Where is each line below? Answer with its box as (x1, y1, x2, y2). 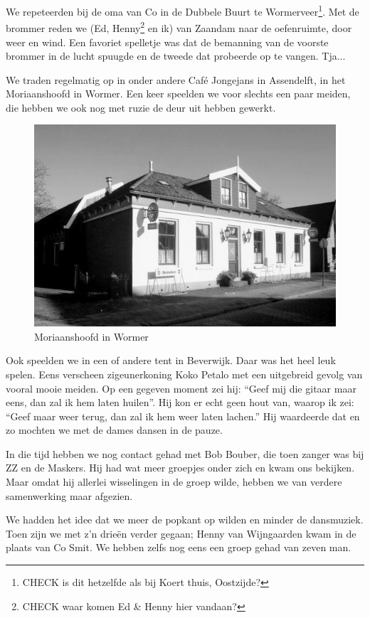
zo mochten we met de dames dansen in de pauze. (6, 422, 223, 437)
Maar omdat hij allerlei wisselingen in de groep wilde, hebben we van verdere (6, 474, 342, 489)
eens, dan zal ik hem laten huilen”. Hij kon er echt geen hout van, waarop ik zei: (6, 395, 354, 410)
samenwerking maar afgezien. (6, 488, 133, 503)
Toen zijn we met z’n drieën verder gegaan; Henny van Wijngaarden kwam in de (6, 526, 356, 540)
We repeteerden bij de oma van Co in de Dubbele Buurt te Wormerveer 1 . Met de (6, 2, 359, 18)
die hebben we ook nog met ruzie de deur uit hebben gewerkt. (6, 100, 276, 114)
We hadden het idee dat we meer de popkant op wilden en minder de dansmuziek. (6, 512, 364, 527)
